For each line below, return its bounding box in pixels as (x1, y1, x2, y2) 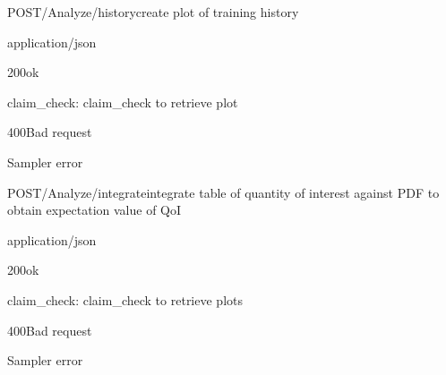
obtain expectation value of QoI (7, 200, 182, 219)
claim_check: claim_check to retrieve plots (7, 290, 243, 309)
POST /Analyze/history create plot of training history (7, 3, 299, 21)
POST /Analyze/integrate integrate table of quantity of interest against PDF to (7, 183, 440, 201)
